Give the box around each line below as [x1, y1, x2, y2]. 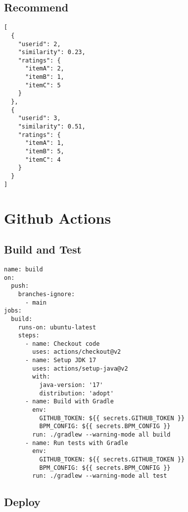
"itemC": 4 [25, 156, 61, 163]
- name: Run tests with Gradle [25, 439, 128, 447]
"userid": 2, [18, 40, 61, 48]
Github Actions [4, 207, 111, 228]
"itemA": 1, [25, 139, 64, 147]
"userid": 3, [18, 115, 61, 122]
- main [25, 299, 47, 306]
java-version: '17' [39, 382, 103, 389]
